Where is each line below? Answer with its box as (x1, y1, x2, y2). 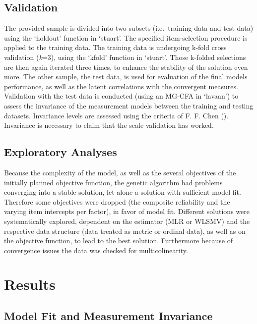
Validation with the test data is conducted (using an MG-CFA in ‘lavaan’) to (4, 91, 239, 101)
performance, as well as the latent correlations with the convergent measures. (4, 81, 238, 91)
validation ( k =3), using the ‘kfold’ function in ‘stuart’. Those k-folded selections (4, 52, 246, 62)
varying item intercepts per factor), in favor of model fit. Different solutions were (4, 206, 250, 216)
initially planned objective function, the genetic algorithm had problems (4, 177, 223, 187)
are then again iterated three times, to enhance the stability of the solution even (4, 61, 248, 72)
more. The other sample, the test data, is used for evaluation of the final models (4, 71, 248, 82)
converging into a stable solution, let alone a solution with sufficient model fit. (4, 187, 241, 197)
